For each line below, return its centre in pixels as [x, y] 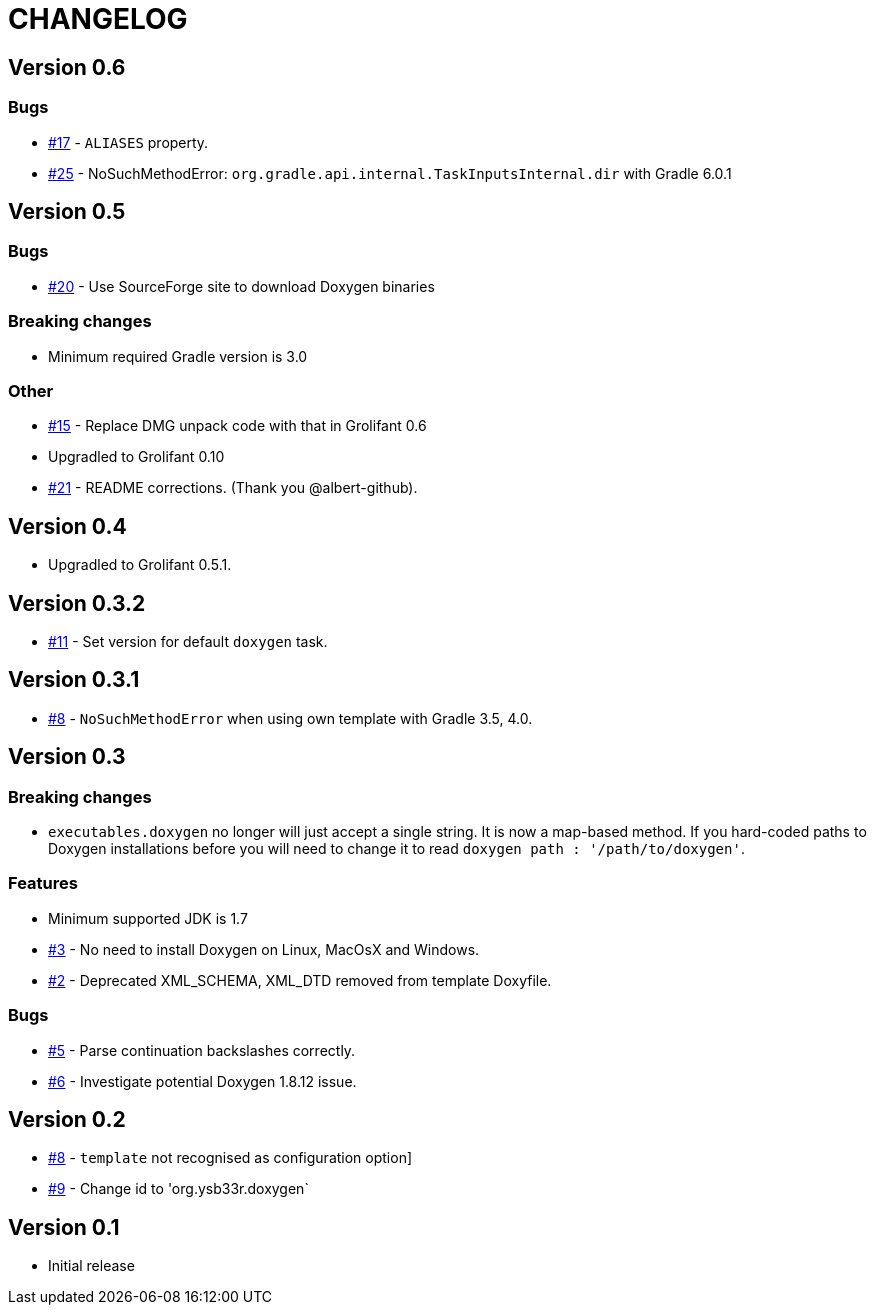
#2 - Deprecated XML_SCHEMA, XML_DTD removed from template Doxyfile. [300, 980]
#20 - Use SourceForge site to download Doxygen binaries [241, 286]
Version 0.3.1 [74, 680]
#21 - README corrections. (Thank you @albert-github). [233, 488]
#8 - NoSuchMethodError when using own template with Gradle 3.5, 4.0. [290, 718]
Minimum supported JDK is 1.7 [148, 918]
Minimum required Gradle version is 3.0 [178, 356]
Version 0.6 [67, 67]
